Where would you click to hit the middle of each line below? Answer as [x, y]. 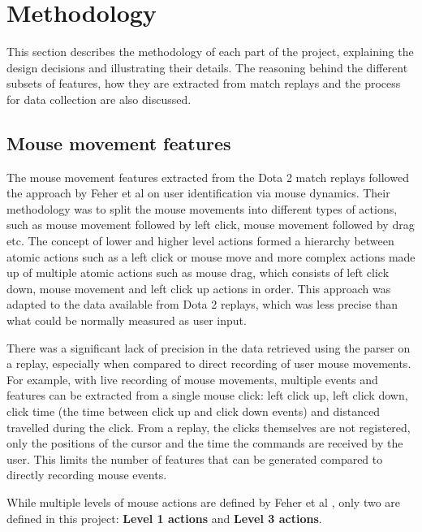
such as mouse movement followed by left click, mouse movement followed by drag [211, 225]
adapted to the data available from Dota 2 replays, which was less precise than [202, 304]
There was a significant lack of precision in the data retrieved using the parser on [209, 347]
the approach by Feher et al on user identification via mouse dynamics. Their [198, 193]
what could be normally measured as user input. [127, 320]
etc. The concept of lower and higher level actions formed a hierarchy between [200, 241]
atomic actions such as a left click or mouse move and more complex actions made [211, 256]
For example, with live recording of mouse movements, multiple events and [192, 379]
